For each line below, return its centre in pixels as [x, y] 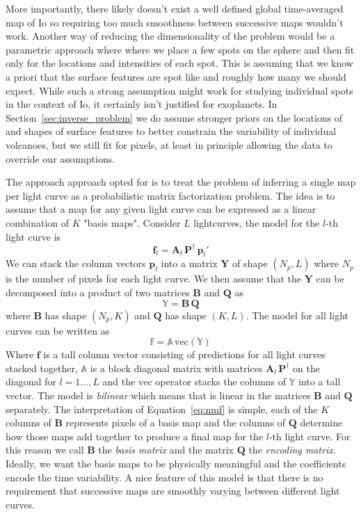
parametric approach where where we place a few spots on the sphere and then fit [180, 49]
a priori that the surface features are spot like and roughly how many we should [176, 76]
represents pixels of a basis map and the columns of [176, 423]
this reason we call [45, 450]
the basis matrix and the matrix [166, 450]
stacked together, [42, 368]
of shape [250, 263]
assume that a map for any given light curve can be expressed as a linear [161, 209]
